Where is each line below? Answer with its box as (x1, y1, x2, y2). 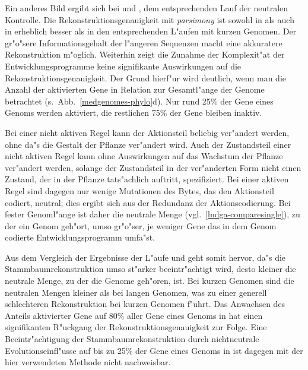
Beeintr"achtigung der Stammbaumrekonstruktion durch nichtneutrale (5, 333, 259, 345)
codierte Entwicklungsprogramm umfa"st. (5, 231, 155, 243)
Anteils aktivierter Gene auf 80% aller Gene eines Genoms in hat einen (5, 309, 263, 321)
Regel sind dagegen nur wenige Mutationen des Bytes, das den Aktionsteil (5, 184, 274, 197)
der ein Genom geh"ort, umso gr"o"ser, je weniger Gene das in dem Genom (5, 219, 277, 232)
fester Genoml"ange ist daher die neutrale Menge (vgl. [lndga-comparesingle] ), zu (5, 208, 300, 220)
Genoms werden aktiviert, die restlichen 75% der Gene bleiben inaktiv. (5, 106, 262, 119)
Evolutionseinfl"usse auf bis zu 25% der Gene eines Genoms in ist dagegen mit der (5, 344, 303, 356)
